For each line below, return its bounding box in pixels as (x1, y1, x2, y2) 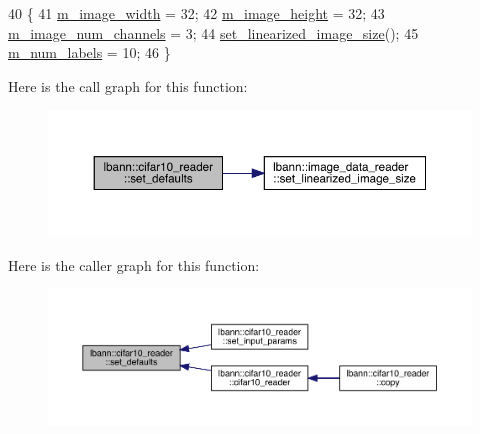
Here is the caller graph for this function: (8, 254, 260, 275)
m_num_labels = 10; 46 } (8, 42, 171, 63)
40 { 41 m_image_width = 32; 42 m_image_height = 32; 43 (8, 3, 385, 23)
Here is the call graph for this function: (8, 75, 248, 96)
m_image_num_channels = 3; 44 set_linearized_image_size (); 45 (8, 22, 419, 43)
